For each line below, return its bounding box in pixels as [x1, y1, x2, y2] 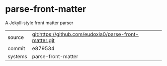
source [7, 33, 24, 40]
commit [7, 45, 25, 52]
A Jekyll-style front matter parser [5, 20, 74, 26]
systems [7, 53, 27, 60]
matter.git [32, 37, 55, 44]
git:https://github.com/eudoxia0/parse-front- [32, 31, 139, 37]
